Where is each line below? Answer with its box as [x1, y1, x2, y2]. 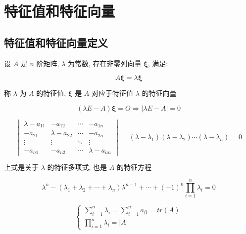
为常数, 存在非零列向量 [67, 58, 142, 68]
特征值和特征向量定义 [4, 35, 108, 50]
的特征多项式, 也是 [47, 162, 107, 172]
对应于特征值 [92, 88, 134, 98]
